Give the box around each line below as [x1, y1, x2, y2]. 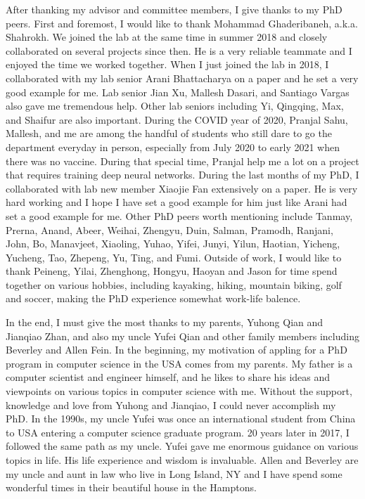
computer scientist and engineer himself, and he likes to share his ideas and [6, 370, 331, 384]
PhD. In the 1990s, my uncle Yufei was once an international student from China [6, 411, 356, 426]
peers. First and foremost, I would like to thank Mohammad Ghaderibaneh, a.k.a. [6, 15, 358, 30]
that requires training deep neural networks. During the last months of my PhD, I [6, 167, 359, 182]
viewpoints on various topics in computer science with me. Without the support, [6, 384, 352, 398]
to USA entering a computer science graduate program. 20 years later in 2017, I [6, 425, 350, 439]
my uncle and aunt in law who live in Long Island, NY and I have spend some [6, 466, 342, 481]
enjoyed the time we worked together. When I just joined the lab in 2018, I [6, 57, 329, 72]
